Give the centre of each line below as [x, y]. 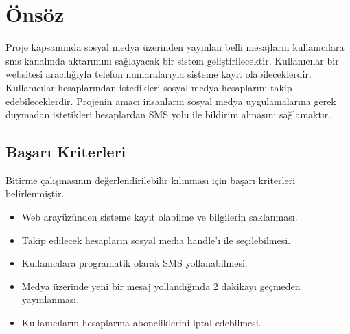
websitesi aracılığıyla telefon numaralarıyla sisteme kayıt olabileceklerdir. [159, 74]
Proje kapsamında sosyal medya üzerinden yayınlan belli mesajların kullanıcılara [175, 47]
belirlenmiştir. [35, 193]
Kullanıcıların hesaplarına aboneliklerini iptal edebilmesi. [141, 323]
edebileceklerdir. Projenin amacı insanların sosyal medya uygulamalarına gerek [171, 101]
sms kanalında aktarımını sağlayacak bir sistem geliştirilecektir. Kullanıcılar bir [172, 60]
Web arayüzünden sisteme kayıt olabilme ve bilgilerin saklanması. [160, 217]
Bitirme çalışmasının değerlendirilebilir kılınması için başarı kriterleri [151, 180]
